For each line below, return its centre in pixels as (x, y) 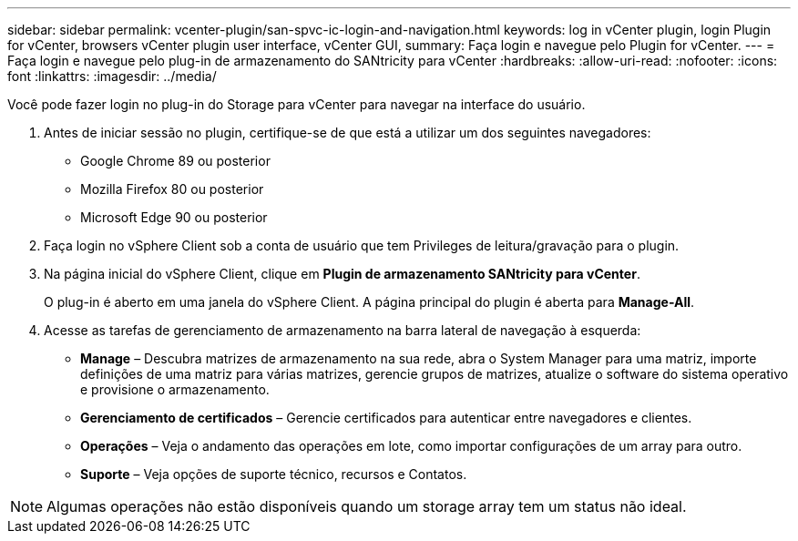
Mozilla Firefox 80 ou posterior (172, 189)
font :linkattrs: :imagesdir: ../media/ (112, 76)
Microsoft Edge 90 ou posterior (174, 217)
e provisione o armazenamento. (175, 389)
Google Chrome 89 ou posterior (175, 161)
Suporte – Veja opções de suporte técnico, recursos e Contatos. (274, 474)
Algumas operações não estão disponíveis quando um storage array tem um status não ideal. (367, 506)
